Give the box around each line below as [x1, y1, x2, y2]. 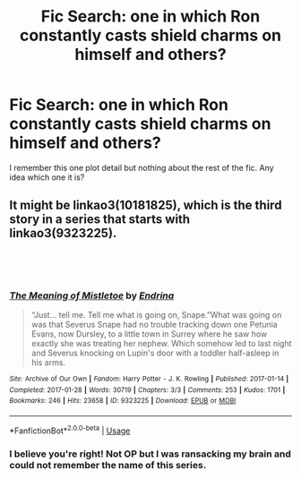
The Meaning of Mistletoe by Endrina [9, 289, 175, 302]
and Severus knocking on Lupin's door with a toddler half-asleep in [30, 347, 279, 359]
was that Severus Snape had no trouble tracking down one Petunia [30, 320, 278, 330]
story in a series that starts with [9, 212, 191, 227]
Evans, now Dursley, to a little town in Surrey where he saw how [30, 329, 268, 339]
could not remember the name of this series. [9, 458, 207, 471]
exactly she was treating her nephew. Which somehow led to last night [30, 338, 292, 349]
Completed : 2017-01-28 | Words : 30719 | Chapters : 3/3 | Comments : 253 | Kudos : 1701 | [9, 385, 286, 395]
